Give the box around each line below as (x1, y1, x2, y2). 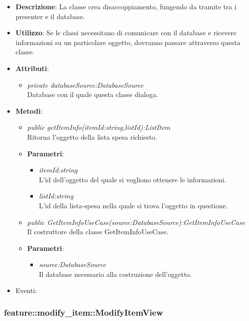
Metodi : (15, 105, 43, 116)
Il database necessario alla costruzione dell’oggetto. (39, 269, 192, 279)
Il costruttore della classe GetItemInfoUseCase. (27, 226, 169, 237)
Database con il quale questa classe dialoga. (27, 89, 158, 99)
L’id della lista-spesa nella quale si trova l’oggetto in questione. (39, 200, 228, 210)
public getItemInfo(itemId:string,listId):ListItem (27, 122, 171, 132)
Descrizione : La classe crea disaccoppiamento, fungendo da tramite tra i (15, 1, 237, 11)
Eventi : (15, 285, 37, 296)
